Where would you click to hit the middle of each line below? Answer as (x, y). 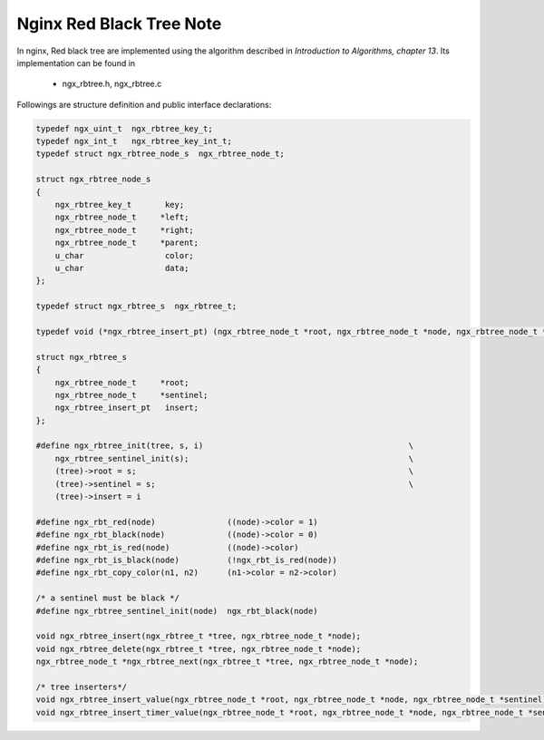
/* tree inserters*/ (81, 686)
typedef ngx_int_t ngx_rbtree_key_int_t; (134, 141)
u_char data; (122, 268)
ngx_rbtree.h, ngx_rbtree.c (112, 84)
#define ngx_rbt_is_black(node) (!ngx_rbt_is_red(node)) (186, 560)
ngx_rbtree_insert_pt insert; (127, 408)
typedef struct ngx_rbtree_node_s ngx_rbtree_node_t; (160, 154)
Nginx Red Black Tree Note (119, 24)
